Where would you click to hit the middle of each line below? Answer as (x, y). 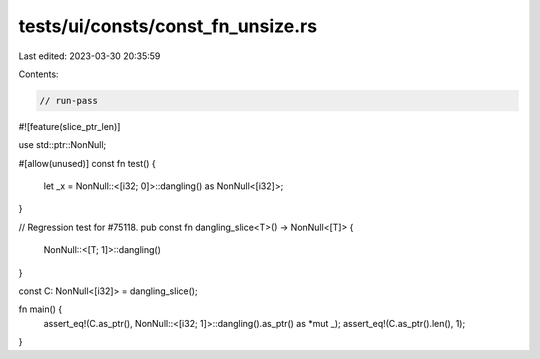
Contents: (38, 74)
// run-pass (69, 100)
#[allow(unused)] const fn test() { (87, 163)
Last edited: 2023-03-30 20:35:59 (89, 56)
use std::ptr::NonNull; (62, 145)
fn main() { (40, 309)
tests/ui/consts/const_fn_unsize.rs (168, 26)
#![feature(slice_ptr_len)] (69, 126)
